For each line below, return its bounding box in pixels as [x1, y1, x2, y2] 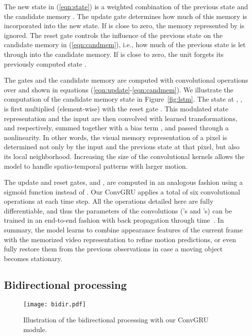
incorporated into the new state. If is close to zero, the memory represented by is [4, 20, 245, 31]
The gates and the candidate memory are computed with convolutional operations [4, 75, 249, 85]
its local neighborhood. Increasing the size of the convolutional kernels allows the [4, 151, 245, 161]
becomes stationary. [4, 253, 63, 263]
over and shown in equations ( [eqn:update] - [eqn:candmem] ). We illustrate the [4, 84, 234, 94]
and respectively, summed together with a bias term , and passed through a [4, 123, 229, 133]
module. [23, 324, 47, 334]
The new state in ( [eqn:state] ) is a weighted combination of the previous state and [4, 1, 248, 11]
